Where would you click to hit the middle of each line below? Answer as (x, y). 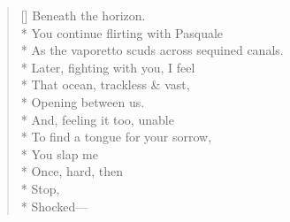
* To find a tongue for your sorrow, (116, 137)
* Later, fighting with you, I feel (108, 67)
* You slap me (59, 153)
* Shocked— (54, 206)
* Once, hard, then (72, 171)
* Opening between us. (83, 101)
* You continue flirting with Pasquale (122, 32)
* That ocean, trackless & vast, (105, 84)
